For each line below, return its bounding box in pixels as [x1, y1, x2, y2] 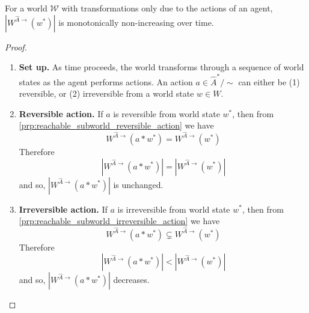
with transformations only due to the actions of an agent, [61, 2, 273, 14]
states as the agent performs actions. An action [19, 75, 193, 88]
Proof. [5, 40, 27, 53]
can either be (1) [238, 75, 300, 88]
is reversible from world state [113, 107, 220, 120]
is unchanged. [113, 178, 164, 190]
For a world [5, 2, 47, 14]
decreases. [113, 273, 150, 286]
